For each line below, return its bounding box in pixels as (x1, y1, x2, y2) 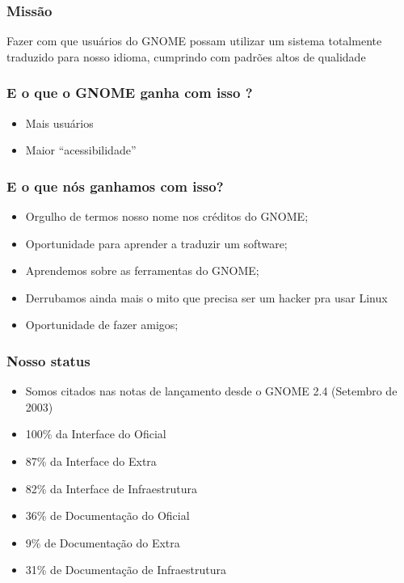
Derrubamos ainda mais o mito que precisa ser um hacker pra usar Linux (25, 289, 388, 306)
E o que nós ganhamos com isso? (6, 175, 224, 196)
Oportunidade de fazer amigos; (25, 316, 179, 333)
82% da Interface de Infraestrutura (25, 479, 197, 496)
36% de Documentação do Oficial (25, 507, 190, 524)
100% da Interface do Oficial (25, 425, 166, 442)
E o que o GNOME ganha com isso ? (6, 82, 253, 103)
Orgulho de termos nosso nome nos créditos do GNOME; (25, 208, 309, 225)
